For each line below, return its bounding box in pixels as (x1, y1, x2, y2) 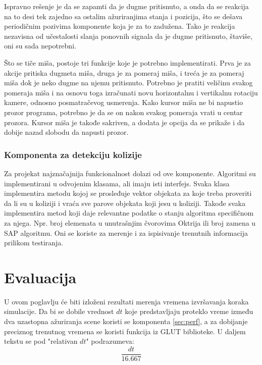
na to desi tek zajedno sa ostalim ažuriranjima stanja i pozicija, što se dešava (4, 11, 243, 21)
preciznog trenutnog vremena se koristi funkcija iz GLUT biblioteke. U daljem (4, 326, 246, 336)
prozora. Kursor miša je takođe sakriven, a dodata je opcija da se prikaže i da (4, 117, 245, 127)
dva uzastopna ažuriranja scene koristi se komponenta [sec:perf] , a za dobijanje (4, 316, 248, 326)
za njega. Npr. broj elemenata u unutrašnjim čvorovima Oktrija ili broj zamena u (4, 217, 256, 228)
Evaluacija (4, 267, 77, 287)
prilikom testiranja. (4, 237, 64, 248)
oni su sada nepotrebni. (4, 40, 76, 51)
